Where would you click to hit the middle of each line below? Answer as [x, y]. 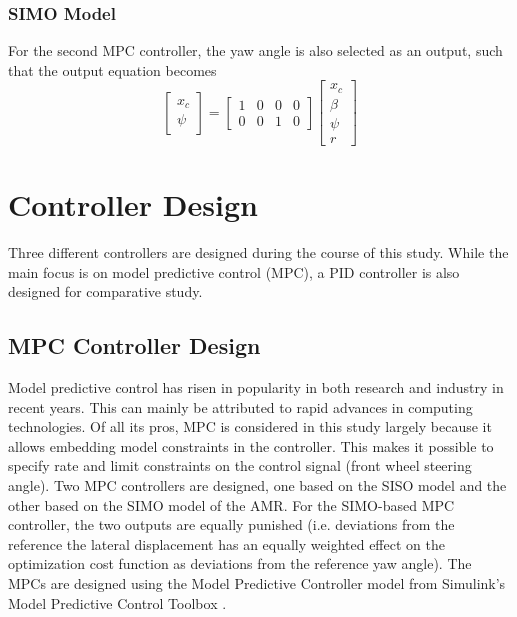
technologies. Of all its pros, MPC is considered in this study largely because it [250, 426]
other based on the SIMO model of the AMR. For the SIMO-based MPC [231, 504]
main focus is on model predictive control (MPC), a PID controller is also [234, 271]
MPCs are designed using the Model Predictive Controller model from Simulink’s [257, 583]
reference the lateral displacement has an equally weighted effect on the [226, 543]
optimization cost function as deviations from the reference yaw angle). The [240, 563]
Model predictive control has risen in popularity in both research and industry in [256, 387]
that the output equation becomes [112, 69]
